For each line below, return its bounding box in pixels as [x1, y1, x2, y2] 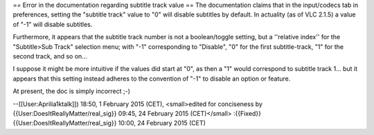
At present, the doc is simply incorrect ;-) [12, 87, 131, 96]
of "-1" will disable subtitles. [12, 20, 93, 28]
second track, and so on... [12, 52, 88, 60]
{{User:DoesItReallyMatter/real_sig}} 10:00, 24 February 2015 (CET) [12, 119, 206, 127]
